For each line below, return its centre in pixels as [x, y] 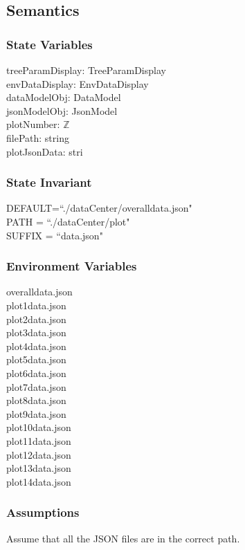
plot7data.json [36, 386]
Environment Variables [72, 266]
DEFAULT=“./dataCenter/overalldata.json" [99, 208]
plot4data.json [36, 346]
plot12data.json [39, 454]
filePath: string [38, 137]
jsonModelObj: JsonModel [62, 110]
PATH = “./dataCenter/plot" [68, 221]
